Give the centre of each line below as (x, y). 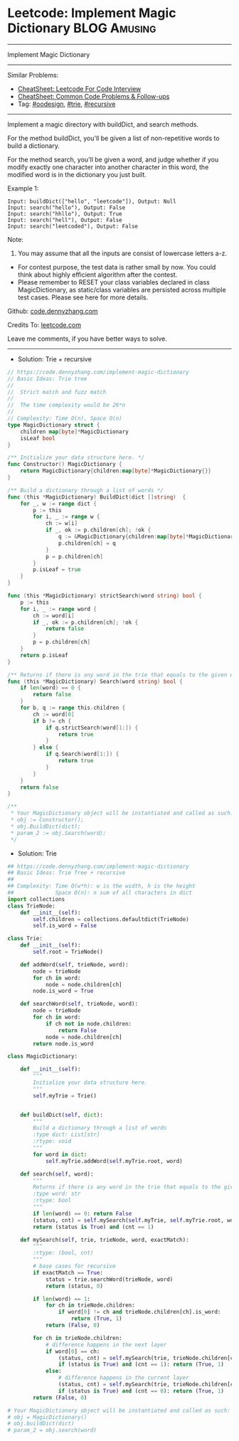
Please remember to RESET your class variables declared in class (113, 282)
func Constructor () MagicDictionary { (65, 464)
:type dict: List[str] (67, 1135)
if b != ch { (52, 721)
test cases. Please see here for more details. (83, 297)
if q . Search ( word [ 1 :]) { (82, 754)
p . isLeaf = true (57, 570)
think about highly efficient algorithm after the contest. (97, 275)
